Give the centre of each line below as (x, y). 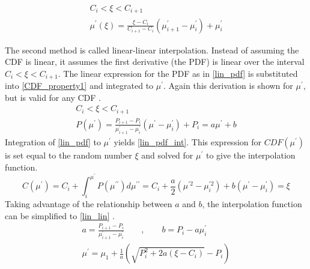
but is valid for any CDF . (53, 97)
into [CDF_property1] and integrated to (79, 86)
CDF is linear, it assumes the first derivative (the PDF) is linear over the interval (155, 62)
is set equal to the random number (68, 155)
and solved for (167, 155)
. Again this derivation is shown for (228, 86)
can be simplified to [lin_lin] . (60, 215)
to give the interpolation (251, 155)
